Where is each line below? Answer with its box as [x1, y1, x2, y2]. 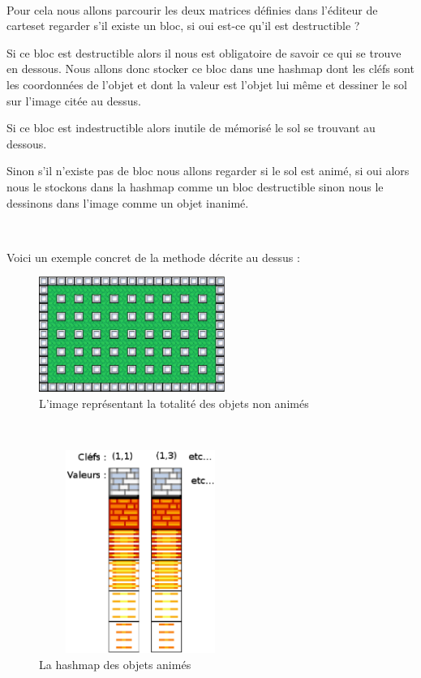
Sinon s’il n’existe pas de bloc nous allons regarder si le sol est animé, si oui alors [6, 162, 410, 179]
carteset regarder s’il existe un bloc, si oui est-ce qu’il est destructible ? [6, 17, 360, 34]
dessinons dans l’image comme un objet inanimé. [6, 194, 249, 211]
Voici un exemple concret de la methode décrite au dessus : [6, 248, 300, 265]
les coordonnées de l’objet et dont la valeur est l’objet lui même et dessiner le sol [6, 75, 408, 92]
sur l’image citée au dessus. [6, 92, 141, 109]
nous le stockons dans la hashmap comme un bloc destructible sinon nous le [6, 178, 384, 195]
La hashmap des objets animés [39, 655, 191, 672]
